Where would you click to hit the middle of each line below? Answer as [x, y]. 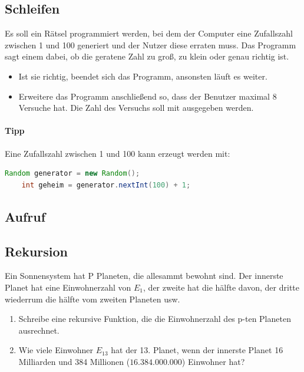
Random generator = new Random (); [72, 174]
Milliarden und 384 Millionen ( [74, 361]
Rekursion [37, 251]
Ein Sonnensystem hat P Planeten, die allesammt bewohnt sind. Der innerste [144, 276]
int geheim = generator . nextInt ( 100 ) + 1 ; [106, 185]
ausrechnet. [39, 330]
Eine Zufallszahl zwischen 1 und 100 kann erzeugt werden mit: [118, 153]
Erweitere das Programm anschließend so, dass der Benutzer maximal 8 [148, 96]
